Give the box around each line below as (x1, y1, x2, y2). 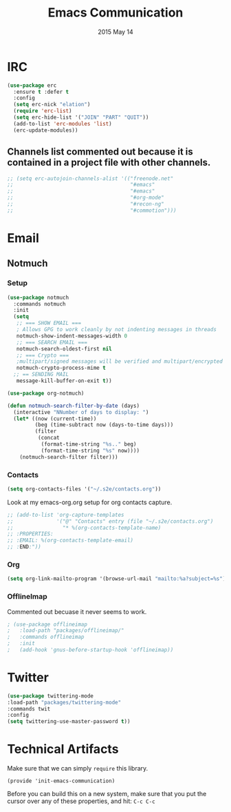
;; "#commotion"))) (7, 207, 177, 214)
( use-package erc (7, 81, 57, 89)
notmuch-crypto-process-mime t (16, 364, 107, 372)
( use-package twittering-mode (7, 692, 94, 700)
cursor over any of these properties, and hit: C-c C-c (7, 797, 156, 805)
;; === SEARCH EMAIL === (16, 339, 88, 346)
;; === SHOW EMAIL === (16, 319, 81, 327)
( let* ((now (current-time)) (13, 415, 97, 422)
